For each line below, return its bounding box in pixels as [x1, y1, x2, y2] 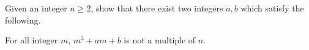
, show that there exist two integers [91, 2, 223, 14]
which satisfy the [240, 2, 304, 14]
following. [5, 13, 41, 26]
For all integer [5, 34, 58, 46]
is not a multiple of [124, 34, 196, 46]
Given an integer [5, 2, 67, 14]
